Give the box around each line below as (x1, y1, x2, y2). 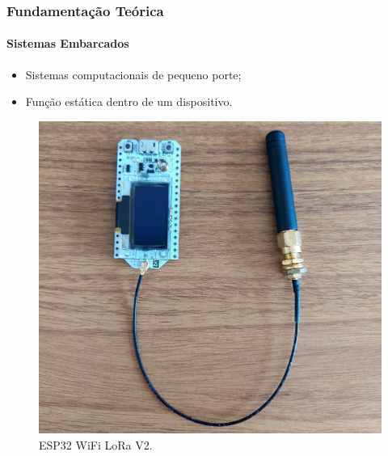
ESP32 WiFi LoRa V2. (39, 436, 153, 453)
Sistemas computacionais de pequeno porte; (25, 65, 242, 82)
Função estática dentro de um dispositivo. (25, 93, 233, 110)
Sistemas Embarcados (6, 35, 129, 52)
